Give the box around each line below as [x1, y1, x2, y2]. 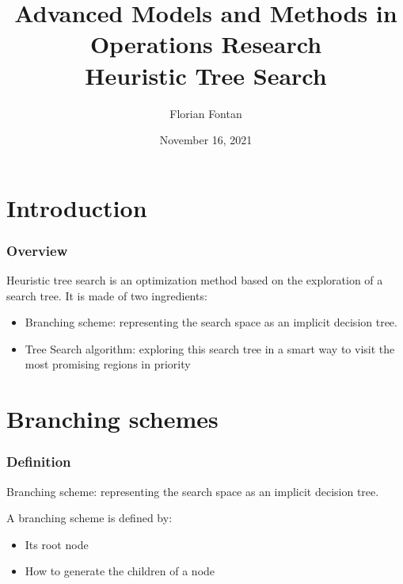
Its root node [25, 536, 89, 552]
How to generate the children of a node [25, 563, 215, 579]
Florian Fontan [169, 105, 242, 121]
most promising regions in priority [25, 356, 191, 372]
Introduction [6, 191, 147, 223]
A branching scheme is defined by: [6, 510, 173, 526]
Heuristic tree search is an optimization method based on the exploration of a [6, 272, 383, 288]
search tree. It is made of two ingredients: [6, 287, 207, 303]
